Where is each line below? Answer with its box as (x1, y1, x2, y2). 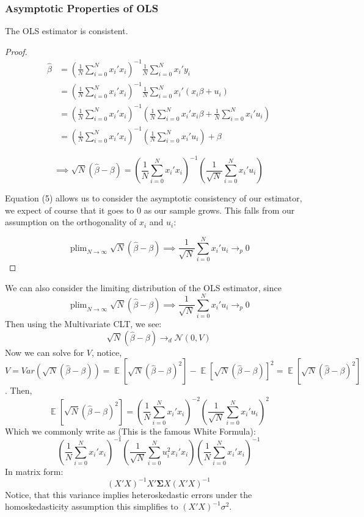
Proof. (5, 45, 27, 57)
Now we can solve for (5, 345, 84, 358)
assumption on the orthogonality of (5, 215, 137, 228)
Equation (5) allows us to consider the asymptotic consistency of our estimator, (5, 192, 302, 204)
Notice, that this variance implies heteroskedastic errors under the (5, 488, 252, 501)
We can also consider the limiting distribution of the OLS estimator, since (5, 281, 282, 294)
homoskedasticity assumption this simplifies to (5, 500, 178, 513)
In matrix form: (5, 465, 64, 477)
